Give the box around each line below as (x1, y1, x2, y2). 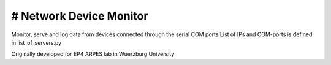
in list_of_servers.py (11, 39, 62, 46)
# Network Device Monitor (11, 9, 148, 23)
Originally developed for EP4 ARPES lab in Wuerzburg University (11, 50, 175, 58)
